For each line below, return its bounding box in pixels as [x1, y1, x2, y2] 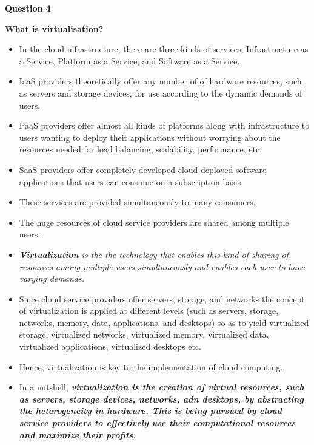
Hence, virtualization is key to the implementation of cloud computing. [19, 360, 283, 373]
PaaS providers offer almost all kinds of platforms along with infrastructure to [19, 119, 310, 132]
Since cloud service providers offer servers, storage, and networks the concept [19, 292, 305, 305]
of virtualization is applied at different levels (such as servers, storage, [19, 304, 279, 317]
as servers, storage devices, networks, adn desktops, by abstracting [19, 392, 304, 405]
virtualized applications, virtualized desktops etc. [19, 340, 201, 353]
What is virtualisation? [5, 22, 104, 35]
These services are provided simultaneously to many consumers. [19, 195, 256, 208]
